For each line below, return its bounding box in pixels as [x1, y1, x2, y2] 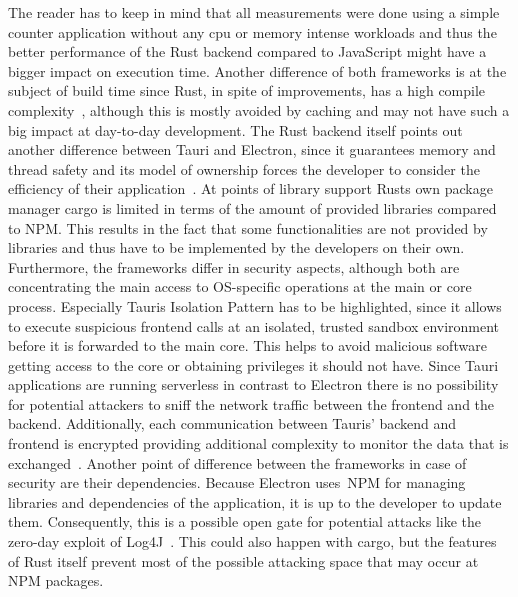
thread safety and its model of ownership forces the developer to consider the [8, 158, 480, 179]
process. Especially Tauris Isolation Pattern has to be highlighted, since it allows [8, 295, 502, 316]
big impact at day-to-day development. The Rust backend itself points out [8, 119, 463, 140]
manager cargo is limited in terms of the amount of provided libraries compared [8, 197, 497, 218]
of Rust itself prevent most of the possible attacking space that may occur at [8, 550, 479, 571]
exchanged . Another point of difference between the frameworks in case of [8, 452, 467, 473]
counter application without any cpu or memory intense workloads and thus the [8, 21, 497, 42]
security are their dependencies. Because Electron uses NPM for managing [8, 472, 466, 493]
